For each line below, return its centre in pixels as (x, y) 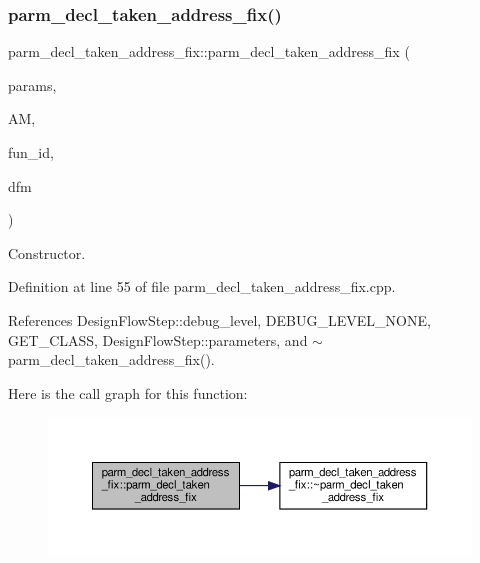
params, (32, 84)
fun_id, (31, 152)
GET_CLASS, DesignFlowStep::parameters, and (158, 339)
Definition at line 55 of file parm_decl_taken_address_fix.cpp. (202, 286)
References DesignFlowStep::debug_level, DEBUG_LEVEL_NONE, (219, 319)
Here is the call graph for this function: (128, 392)
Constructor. (47, 252)
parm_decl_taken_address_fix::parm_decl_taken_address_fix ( (209, 51)
